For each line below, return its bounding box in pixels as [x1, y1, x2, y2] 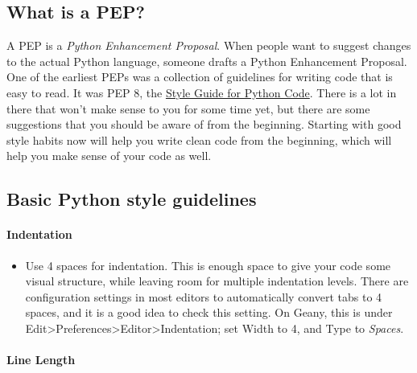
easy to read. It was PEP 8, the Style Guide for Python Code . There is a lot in [6, 84, 397, 100]
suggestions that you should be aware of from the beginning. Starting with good [6, 116, 402, 133]
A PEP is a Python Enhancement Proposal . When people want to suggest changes [6, 37, 411, 54]
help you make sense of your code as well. [6, 147, 212, 164]
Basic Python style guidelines [6, 186, 257, 211]
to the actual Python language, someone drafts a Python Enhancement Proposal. [6, 52, 407, 69]
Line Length [6, 351, 76, 368]
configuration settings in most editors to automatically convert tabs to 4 [25, 288, 382, 305]
